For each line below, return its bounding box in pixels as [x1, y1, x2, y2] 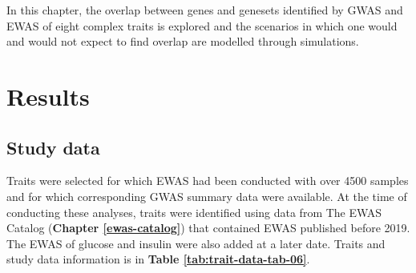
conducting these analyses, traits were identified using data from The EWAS [6, 203, 382, 220]
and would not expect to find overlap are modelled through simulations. [6, 33, 359, 50]
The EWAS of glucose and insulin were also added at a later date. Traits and [6, 235, 386, 251]
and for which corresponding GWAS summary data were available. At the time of [6, 187, 407, 204]
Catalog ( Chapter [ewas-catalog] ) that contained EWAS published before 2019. [6, 219, 410, 236]
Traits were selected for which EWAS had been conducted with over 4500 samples [6, 172, 409, 189]
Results [6, 79, 90, 112]
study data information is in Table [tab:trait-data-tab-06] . [6, 251, 310, 267]
